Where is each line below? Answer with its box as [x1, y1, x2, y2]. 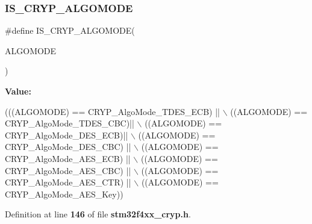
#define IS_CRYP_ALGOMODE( [5, 24, 135, 37]
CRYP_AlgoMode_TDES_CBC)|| [5, 117, 134, 129]
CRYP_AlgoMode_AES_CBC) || [5, 164, 131, 176]
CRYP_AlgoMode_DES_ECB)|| [5, 128, 128, 141]
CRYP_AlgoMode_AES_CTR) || [5, 176, 131, 188]
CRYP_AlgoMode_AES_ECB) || [5, 152, 131, 164]
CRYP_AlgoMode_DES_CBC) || [5, 140, 131, 153]
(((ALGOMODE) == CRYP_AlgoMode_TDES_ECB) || [5, 105, 220, 117]
